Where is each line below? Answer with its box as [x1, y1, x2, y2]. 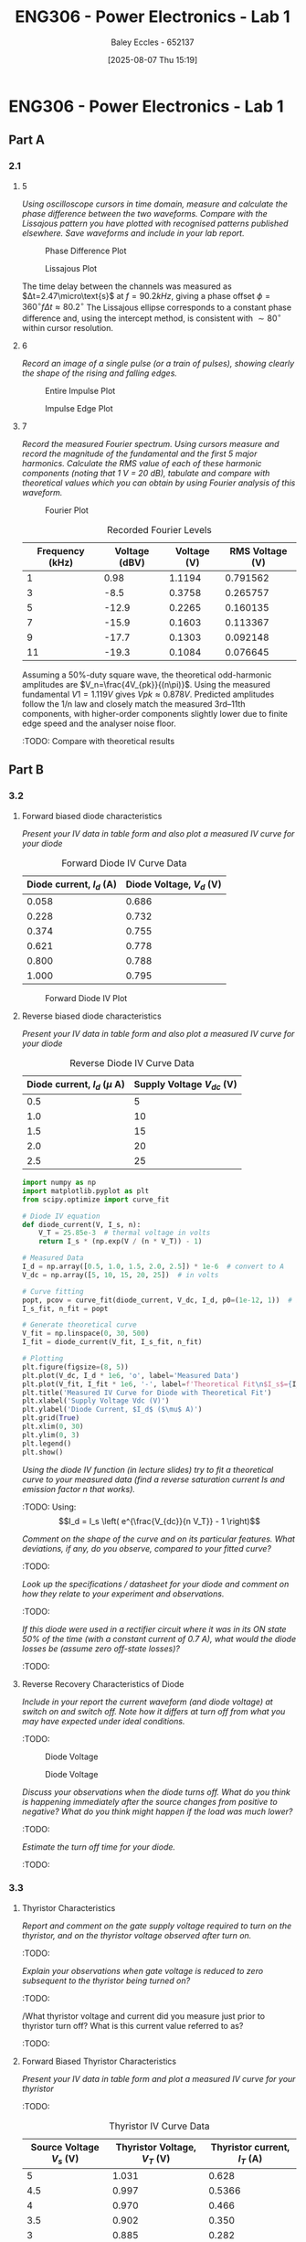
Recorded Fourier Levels [107, 523, 212, 536]
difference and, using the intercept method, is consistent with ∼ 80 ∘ [21, 311, 282, 324]
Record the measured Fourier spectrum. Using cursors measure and [21, 438, 280, 449]
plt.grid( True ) [21, 1414, 80, 1423]
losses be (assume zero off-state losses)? [21, 1643, 180, 1654]
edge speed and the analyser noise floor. [21, 718, 177, 729]
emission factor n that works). [21, 1483, 136, 1494]
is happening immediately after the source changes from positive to [21, 1796, 278, 1807]
